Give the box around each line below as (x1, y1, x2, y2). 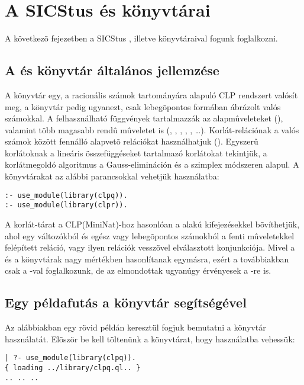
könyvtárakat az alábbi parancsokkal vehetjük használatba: (5, 170, 219, 182)
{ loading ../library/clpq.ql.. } (5, 364, 141, 372)
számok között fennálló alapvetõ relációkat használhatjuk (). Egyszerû (5, 135, 258, 147)
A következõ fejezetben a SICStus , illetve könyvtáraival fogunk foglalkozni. (5, 32, 278, 44)
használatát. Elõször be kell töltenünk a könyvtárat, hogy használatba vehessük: (5, 332, 295, 345)
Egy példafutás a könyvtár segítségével (5, 293, 247, 312)
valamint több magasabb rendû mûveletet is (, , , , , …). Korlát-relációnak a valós (5, 123, 299, 136)
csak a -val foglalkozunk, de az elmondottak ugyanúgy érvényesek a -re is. (5, 264, 271, 277)
